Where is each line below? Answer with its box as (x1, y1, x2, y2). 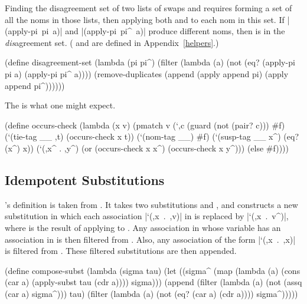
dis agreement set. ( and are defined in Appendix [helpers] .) (5, 36, 219, 48)
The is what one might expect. (5, 99, 116, 111)
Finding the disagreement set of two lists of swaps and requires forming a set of (5, 2, 292, 14)
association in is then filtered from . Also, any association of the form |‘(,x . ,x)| (5, 233, 296, 245)
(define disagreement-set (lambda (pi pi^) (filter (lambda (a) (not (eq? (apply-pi (5, 56, 295, 68)
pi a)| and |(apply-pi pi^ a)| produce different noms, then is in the (41, 25, 285, 37)
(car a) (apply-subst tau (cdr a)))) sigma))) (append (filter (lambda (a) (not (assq (5, 276, 302, 288)
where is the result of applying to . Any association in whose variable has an (5, 221, 281, 233)
